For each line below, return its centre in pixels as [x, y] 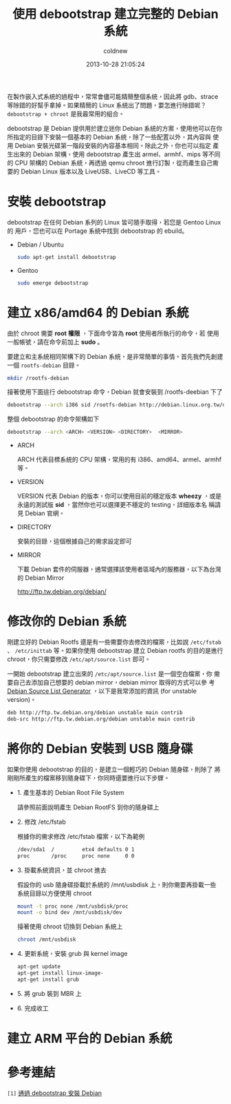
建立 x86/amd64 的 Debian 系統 [98, 312]
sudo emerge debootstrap [53, 283]
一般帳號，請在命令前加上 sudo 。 [55, 342]
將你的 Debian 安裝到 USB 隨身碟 [100, 749]
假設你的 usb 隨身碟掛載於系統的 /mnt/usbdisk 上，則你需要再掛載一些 [117, 884]
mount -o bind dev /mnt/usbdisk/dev [69, 913]
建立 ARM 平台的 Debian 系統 [90, 1039]
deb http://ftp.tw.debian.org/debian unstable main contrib [95, 713]
